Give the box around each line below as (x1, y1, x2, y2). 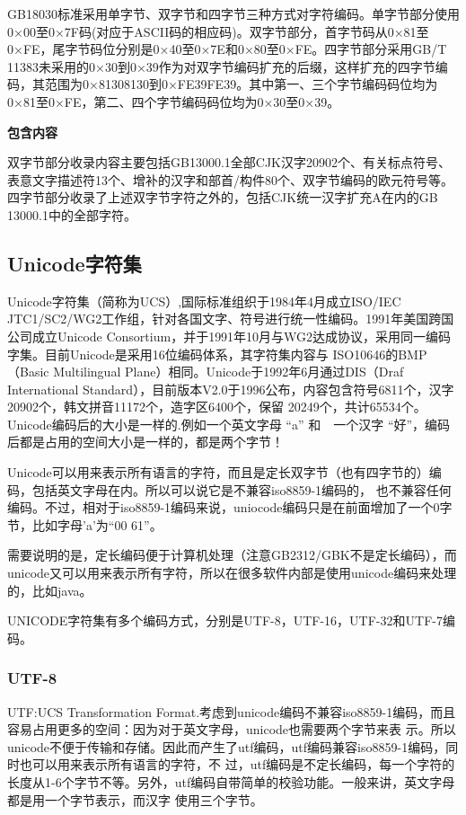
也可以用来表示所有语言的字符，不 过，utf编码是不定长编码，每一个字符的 (19, 755, 455, 774)
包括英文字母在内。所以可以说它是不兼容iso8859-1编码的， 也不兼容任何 (31, 480, 452, 499)
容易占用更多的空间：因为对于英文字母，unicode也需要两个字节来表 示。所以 (7, 720, 456, 739)
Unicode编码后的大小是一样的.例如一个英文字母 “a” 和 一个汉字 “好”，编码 (7, 414, 451, 433)
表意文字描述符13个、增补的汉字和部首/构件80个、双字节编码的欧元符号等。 (7, 170, 453, 189)
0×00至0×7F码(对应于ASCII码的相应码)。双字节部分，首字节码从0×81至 (7, 22, 429, 40)
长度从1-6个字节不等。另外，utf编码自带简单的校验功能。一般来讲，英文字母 (7, 773, 455, 792)
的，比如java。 (7, 580, 92, 599)
